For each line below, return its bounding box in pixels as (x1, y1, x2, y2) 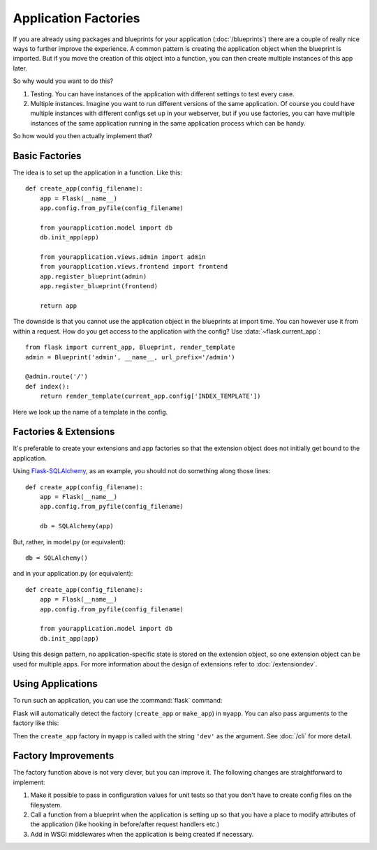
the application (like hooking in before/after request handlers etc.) (30, 820, 220, 828)
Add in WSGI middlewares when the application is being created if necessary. (30, 830, 254, 838)
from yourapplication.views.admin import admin (39, 253, 206, 261)
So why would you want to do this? (13, 77, 114, 85)
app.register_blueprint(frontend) (39, 283, 158, 290)
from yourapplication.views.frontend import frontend (39, 262, 228, 271)
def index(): (25, 382, 70, 390)
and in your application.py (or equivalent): (13, 569, 133, 578)
